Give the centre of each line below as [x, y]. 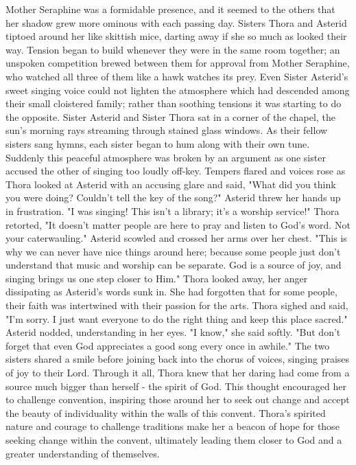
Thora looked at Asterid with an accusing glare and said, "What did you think [171, 184]
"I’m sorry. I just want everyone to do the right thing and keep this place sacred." [177, 318]
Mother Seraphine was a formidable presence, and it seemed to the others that [170, 9]
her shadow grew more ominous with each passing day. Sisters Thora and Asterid [176, 22]
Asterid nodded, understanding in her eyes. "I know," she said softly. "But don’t [173, 332]
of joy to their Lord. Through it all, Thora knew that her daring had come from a [178, 373]
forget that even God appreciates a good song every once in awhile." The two [168, 345]
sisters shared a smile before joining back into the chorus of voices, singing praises [178, 359]
